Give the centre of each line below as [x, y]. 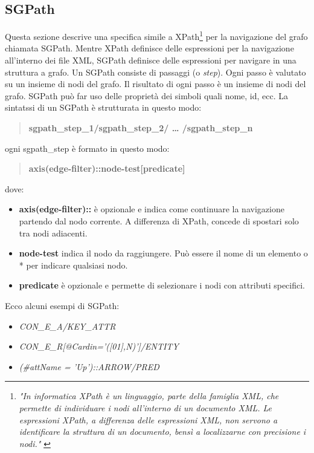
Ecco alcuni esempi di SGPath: [62, 305]
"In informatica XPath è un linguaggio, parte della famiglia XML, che [149, 396]
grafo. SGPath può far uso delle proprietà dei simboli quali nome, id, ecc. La [147, 95]
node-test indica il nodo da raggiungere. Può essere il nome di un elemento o [163, 253]
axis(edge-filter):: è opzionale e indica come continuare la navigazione [152, 209]
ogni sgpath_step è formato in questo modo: [87, 148]
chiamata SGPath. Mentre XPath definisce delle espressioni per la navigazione [149, 48]
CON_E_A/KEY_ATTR [67, 326]
